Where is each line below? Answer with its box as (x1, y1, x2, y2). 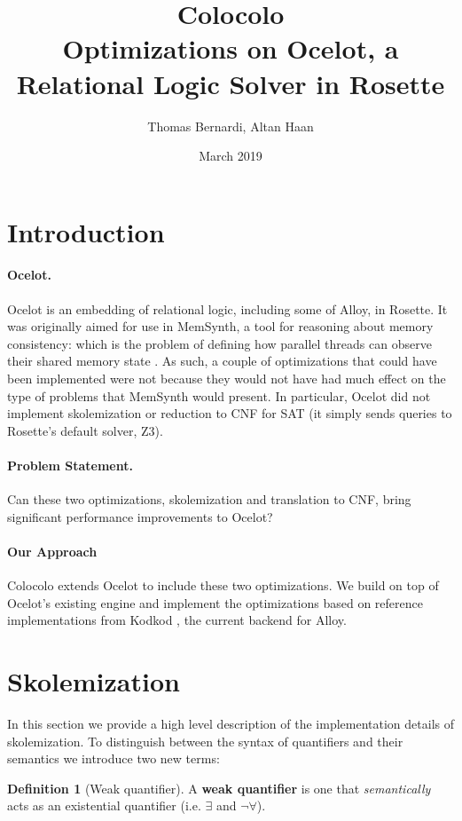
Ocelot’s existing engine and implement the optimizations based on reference (7, 593, 423, 612)
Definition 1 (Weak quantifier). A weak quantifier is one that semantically (7, 778, 431, 797)
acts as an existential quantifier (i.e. (7, 796, 201, 815)
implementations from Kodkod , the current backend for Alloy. (7, 611, 347, 629)
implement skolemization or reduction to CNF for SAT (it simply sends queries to (7, 404, 452, 422)
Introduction (7, 213, 165, 249)
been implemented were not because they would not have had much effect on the (7, 369, 446, 388)
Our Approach (7, 542, 98, 560)
